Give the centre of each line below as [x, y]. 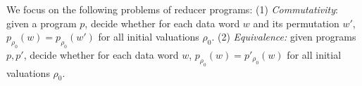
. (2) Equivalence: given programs [284, 37]
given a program [42, 23]
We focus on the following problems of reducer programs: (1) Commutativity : [172, 9]
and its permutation [296, 23]
